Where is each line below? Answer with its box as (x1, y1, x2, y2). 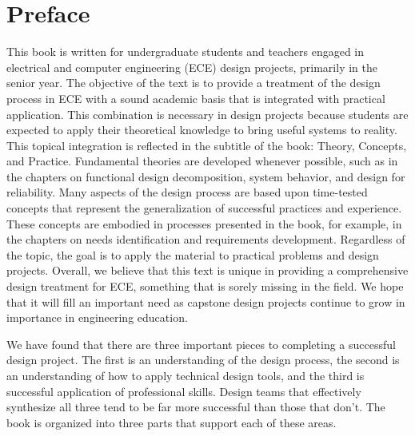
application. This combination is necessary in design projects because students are (6, 105, 409, 122)
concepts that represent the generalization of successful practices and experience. (6, 200, 402, 216)
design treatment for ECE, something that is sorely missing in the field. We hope (6, 278, 404, 295)
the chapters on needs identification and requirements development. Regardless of (6, 231, 405, 248)
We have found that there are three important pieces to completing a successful (6, 335, 396, 352)
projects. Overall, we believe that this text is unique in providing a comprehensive (6, 262, 409, 279)
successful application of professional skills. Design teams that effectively (6, 382, 361, 399)
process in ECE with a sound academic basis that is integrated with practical (6, 89, 385, 106)
